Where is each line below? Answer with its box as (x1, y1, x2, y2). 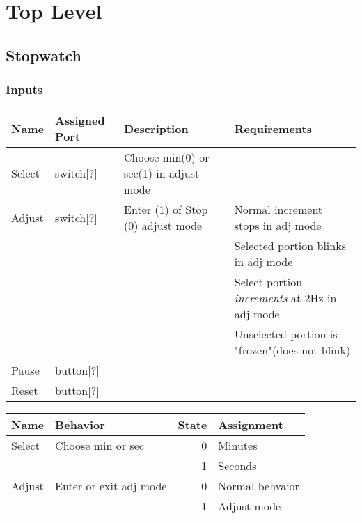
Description (124, 120, 189, 136)
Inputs (6, 81, 43, 98)
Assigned (55, 112, 105, 129)
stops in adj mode (234, 217, 322, 234)
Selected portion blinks (234, 237, 346, 254)
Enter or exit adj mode (55, 478, 167, 494)
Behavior (55, 416, 105, 433)
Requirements (234, 120, 312, 136)
